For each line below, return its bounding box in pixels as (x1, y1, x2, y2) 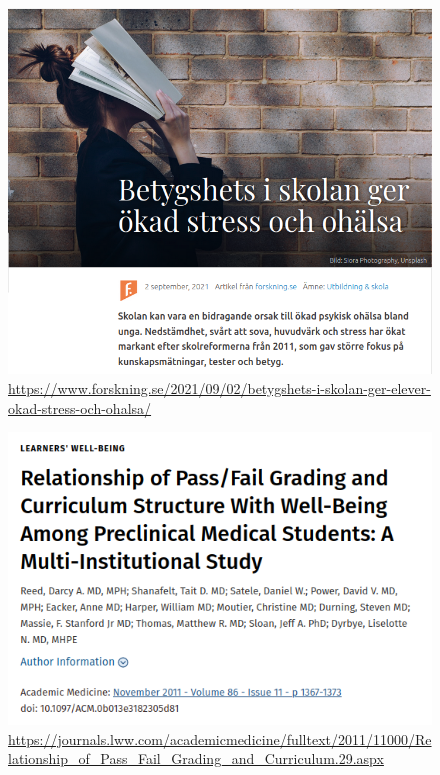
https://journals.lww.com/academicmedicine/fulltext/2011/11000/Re (8, 728, 432, 749)
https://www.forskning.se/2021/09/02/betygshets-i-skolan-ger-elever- (8, 378, 431, 399)
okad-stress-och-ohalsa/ (8, 397, 152, 418)
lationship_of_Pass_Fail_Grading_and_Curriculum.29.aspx (8, 748, 384, 769)
